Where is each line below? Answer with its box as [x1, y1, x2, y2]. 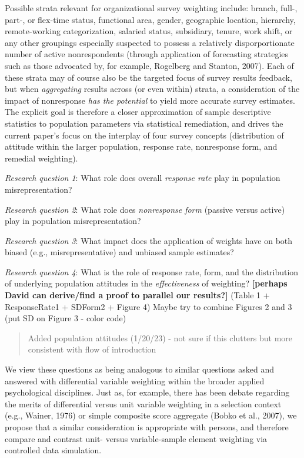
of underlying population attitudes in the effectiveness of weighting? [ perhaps [5, 277, 288, 289]
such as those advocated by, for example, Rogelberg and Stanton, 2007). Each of [5, 59, 294, 71]
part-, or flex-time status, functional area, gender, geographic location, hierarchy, [5, 13, 296, 25]
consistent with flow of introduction [28, 343, 156, 355]
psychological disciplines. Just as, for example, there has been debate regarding [5, 386, 290, 398]
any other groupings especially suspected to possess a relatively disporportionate [5, 36, 295, 48]
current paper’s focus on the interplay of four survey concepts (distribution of [5, 128, 284, 141]
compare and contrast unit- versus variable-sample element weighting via [5, 432, 268, 444]
